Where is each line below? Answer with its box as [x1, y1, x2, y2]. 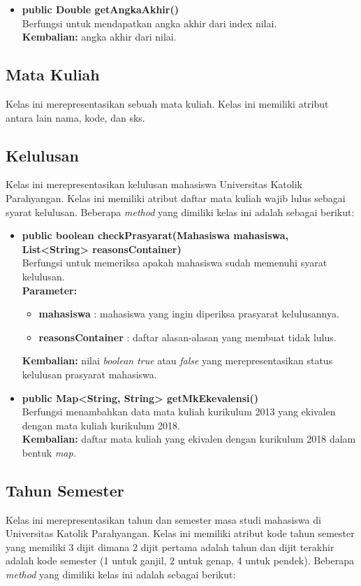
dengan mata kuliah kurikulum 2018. [22, 417, 180, 432]
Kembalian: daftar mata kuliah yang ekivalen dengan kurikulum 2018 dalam [22, 431, 356, 446]
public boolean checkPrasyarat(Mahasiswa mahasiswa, [22, 228, 289, 243]
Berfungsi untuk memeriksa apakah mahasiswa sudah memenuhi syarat [22, 255, 327, 270]
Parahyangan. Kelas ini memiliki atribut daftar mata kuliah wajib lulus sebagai [6, 190, 346, 205]
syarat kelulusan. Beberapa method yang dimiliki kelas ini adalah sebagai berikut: [6, 204, 355, 219]
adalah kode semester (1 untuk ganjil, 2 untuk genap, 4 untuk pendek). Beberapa [6, 553, 355, 568]
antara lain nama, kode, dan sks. [6, 110, 145, 124]
